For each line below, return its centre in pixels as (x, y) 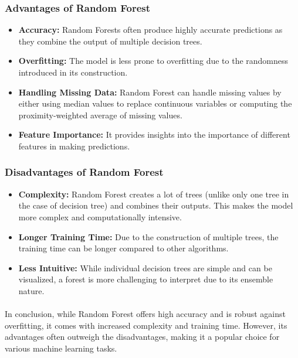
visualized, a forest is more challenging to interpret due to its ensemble (146, 279)
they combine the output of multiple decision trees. (110, 41)
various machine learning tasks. (61, 348)
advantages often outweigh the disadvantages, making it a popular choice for (142, 337)
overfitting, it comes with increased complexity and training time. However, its (146, 325)
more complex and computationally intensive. (100, 216)
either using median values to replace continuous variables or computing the (155, 103)
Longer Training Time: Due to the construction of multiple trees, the (148, 236)
